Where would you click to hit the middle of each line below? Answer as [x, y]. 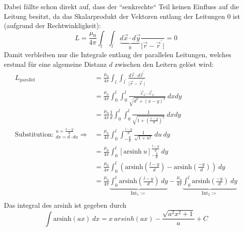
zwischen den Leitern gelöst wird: [164, 64]
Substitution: [34, 135]
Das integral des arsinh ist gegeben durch [65, 205]
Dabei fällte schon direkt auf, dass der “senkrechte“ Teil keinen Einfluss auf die [122, 6]
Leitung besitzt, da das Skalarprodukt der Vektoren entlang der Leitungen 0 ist [122, 16]
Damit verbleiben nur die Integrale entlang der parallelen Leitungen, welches [118, 54]
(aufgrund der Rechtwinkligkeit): [52, 25]
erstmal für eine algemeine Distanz [55, 64]
